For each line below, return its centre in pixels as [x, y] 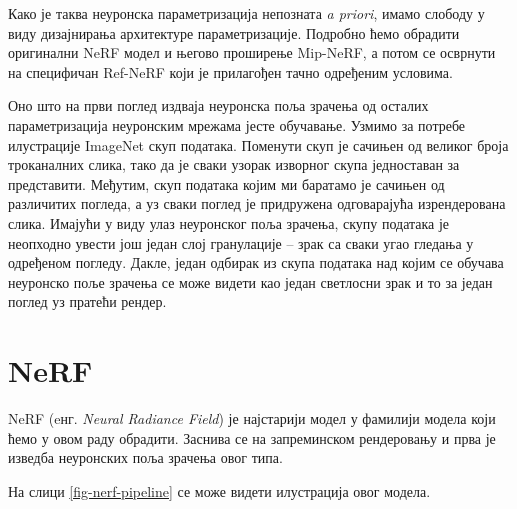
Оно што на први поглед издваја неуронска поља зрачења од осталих [218, 105]
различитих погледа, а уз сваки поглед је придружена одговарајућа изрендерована [257, 203]
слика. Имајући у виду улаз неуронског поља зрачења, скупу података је [229, 222]
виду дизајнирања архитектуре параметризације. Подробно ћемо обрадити [234, 32]
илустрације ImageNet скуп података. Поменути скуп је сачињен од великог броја [258, 144]
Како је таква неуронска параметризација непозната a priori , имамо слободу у [246, 13]
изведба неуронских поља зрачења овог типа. [145, 457]
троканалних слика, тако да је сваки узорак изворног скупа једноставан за [234, 164]
